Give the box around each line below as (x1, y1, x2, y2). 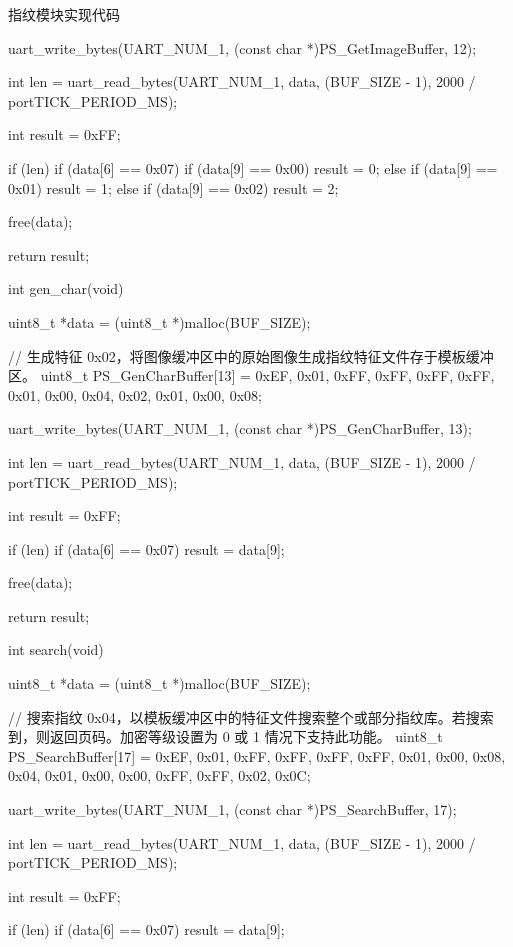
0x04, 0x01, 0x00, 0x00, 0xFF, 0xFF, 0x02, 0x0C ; (8, 765, 311, 786)
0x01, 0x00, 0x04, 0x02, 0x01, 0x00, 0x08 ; (8, 384, 262, 405)
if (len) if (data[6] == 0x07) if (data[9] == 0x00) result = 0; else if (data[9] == (8, 157, 498, 178)
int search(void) (8, 639, 104, 660)
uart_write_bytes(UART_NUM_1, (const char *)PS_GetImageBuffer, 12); (8, 37, 477, 58)
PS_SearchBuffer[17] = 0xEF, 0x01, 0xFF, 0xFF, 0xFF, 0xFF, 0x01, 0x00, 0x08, (8, 745, 506, 766)
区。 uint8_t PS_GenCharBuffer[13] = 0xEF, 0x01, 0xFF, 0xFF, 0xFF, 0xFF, (8, 365, 495, 386)
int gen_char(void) (8, 278, 124, 299)
